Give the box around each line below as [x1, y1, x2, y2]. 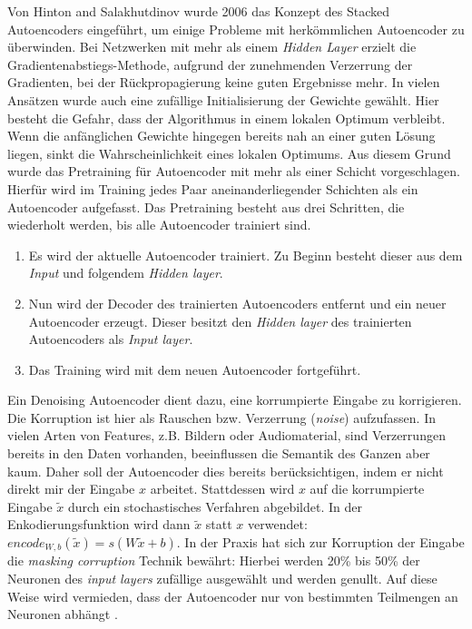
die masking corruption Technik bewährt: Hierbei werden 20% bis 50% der [7, 551, 420, 570]
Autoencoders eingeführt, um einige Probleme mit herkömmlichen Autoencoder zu [7, 19, 465, 38]
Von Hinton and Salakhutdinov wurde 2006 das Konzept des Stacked [7, 2, 390, 20]
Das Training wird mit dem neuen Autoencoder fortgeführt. [28, 359, 361, 378]
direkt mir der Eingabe [7, 479, 135, 498]
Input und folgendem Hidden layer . [28, 263, 223, 282]
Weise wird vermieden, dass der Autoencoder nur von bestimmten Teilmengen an [7, 586, 458, 605]
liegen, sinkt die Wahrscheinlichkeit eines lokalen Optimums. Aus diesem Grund [7, 143, 451, 162]
